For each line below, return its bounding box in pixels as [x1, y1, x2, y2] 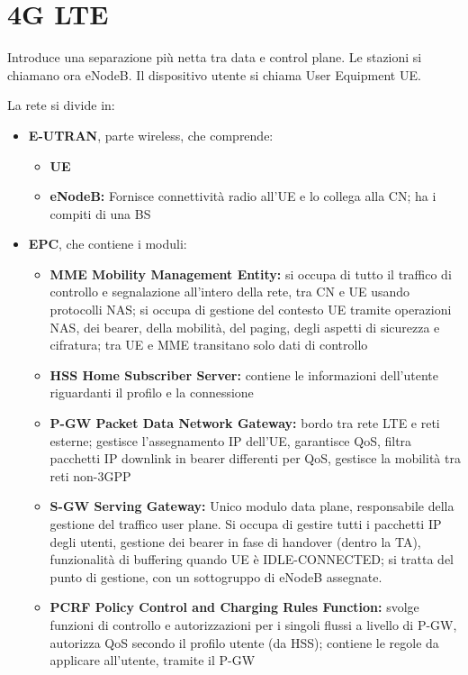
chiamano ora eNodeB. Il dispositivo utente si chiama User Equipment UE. [7, 65, 421, 84]
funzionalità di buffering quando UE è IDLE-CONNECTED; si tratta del [49, 550, 454, 569]
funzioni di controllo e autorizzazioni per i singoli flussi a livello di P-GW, [49, 615, 457, 634]
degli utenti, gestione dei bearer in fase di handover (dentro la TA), [49, 532, 421, 551]
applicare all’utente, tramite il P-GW [49, 651, 256, 670]
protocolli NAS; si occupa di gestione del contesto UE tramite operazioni [49, 300, 452, 319]
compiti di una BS [49, 204, 151, 223]
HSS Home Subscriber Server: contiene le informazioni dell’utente [49, 365, 438, 384]
